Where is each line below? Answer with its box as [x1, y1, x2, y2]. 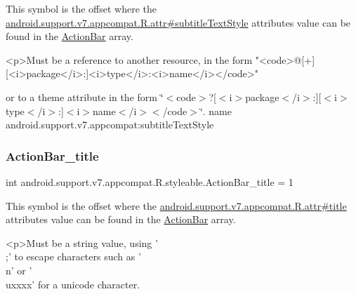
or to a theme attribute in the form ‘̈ [6, 89, 164, 104]
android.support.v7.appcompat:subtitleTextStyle [6, 117, 214, 132]
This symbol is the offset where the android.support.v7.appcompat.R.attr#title [6, 198, 347, 213]
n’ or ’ [6, 262, 32, 277]
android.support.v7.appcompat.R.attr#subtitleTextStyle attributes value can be [6, 15, 351, 29]
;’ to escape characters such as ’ [6, 249, 141, 264]
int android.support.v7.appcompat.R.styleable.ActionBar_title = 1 [6, 174, 294, 189]
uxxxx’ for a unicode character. [6, 276, 140, 291]
